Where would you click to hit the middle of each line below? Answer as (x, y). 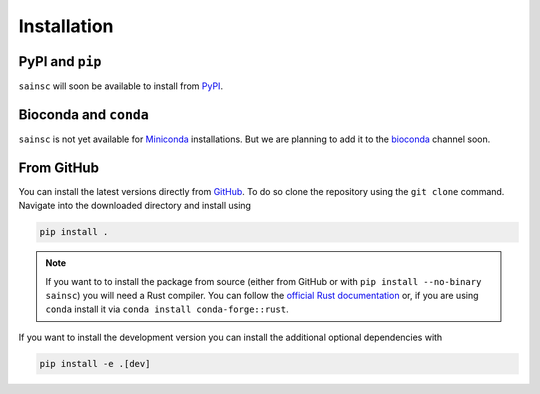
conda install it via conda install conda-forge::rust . (167, 309)
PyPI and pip (60, 61)
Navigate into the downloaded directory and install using (135, 206)
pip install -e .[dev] (95, 363)
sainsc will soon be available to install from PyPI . (121, 86)
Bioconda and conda (83, 114)
